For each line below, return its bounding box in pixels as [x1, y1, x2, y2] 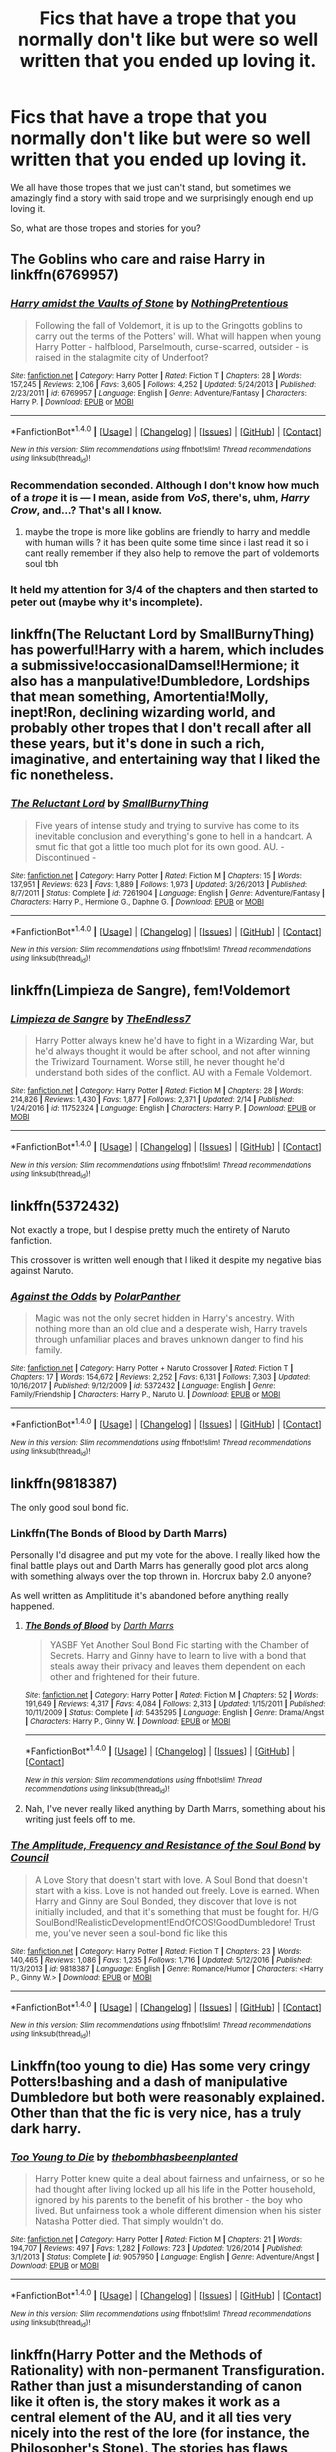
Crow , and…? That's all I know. [10, 503, 163, 517]
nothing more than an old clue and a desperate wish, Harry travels [34, 1323, 308, 1335]
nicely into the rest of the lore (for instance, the [10, 2424, 310, 2441]
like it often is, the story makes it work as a [10, 2393, 281, 2410]
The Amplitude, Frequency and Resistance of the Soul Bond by [10, 1838, 322, 1852]
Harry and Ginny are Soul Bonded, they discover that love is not [34, 1895, 297, 1907]
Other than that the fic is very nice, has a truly [10, 2105, 302, 2122]
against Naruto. [10, 1264, 74, 1276]
